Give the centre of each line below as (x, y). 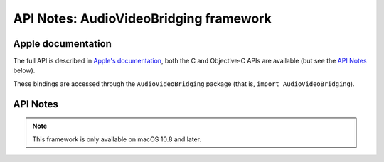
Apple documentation (62, 44)
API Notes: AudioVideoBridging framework (142, 18)
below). (24, 70)
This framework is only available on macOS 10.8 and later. (117, 139)
